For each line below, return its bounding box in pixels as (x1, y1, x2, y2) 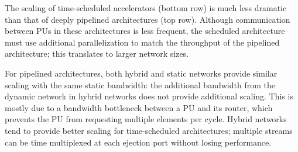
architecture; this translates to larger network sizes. (5, 47, 189, 60)
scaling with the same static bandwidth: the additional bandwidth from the (5, 78, 275, 91)
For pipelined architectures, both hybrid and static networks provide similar (5, 67, 278, 79)
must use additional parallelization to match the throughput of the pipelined (5, 36, 280, 48)
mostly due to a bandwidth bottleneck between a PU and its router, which (5, 101, 273, 113)
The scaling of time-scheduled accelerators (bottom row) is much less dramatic (5, 2, 287, 13)
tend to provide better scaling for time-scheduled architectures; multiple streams (5, 124, 293, 136)
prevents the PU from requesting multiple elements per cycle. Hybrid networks (5, 113, 287, 125)
